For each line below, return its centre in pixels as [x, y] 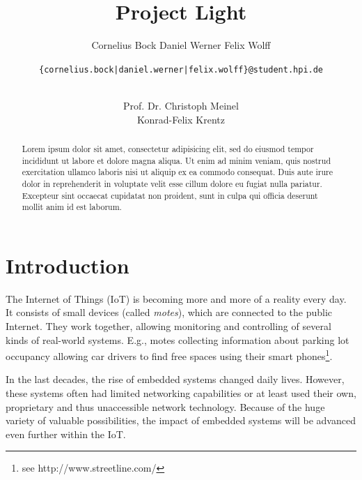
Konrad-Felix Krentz [181, 119]
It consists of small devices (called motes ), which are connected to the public [169, 312]
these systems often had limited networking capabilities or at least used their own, [181, 393]
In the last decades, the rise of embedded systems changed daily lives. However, [175, 379]
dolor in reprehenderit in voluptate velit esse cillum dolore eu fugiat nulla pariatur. [172, 183]
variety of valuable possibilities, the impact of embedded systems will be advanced [181, 420]
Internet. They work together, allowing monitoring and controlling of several [168, 326]
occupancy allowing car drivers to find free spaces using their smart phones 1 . [169, 355]
